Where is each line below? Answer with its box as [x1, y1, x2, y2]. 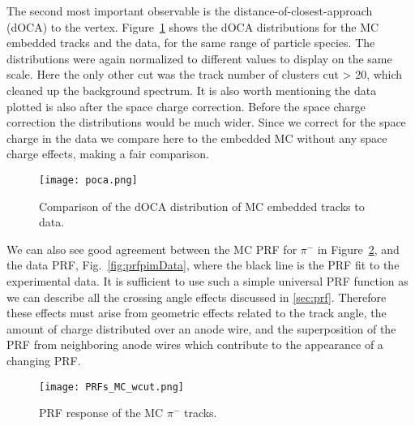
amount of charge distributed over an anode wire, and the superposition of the [6, 320, 396, 337]
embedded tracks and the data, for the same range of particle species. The [6, 34, 375, 51]
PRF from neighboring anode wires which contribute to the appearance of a [6, 336, 383, 353]
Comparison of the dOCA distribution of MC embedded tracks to [39, 197, 365, 214]
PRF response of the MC [39, 404, 164, 421]
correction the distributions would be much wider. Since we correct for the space [6, 114, 406, 131]
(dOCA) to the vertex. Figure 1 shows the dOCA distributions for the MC [6, 18, 379, 35]
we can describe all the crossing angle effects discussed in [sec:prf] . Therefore [6, 288, 387, 305]
